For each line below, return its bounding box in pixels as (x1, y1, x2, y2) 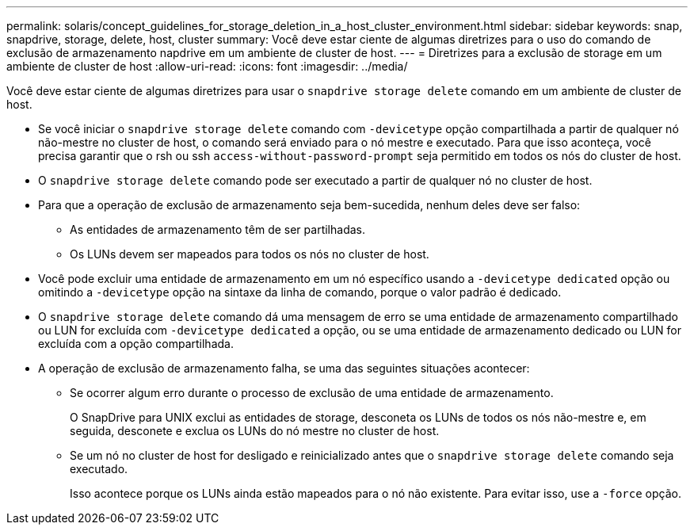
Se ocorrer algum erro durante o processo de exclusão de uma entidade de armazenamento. (70, 386, 554, 399)
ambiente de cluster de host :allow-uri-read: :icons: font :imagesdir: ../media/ (6, 59, 408, 73)
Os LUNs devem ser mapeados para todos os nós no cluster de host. (70, 247, 429, 261)
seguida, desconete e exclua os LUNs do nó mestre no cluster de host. (70, 424, 440, 437)
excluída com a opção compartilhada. (38, 337, 234, 350)
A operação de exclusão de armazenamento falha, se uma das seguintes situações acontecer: (38, 361, 530, 375)
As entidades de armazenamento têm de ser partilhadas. (70, 223, 365, 236)
